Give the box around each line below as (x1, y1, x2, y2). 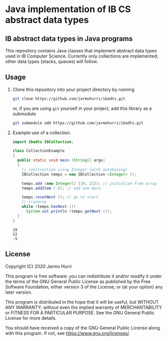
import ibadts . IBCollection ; (12, 139, 74, 144)
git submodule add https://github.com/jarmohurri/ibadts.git (12, 120, 144, 126)
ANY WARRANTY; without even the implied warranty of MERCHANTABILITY (5, 304, 162, 310)
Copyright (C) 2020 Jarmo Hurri (5, 263, 72, 269)
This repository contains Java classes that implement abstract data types (5, 48, 157, 53)
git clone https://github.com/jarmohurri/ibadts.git (12, 96, 126, 101)
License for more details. (5, 315, 57, 321)
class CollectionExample (12, 148, 65, 153)
